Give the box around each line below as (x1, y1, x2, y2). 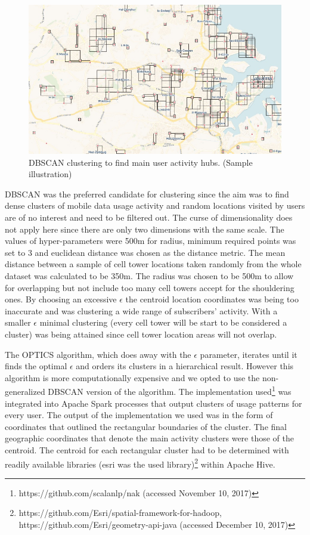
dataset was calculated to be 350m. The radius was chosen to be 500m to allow (5, 270, 294, 282)
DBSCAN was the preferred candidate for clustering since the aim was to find (5, 187, 289, 200)
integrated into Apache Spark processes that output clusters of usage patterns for (5, 397, 302, 409)
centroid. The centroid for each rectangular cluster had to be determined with (5, 443, 289, 456)
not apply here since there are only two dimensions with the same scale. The (5, 222, 284, 235)
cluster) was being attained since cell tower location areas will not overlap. (5, 327, 277, 340)
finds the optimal (5, 360, 67, 372)
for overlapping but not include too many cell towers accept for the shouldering (5, 281, 294, 293)
